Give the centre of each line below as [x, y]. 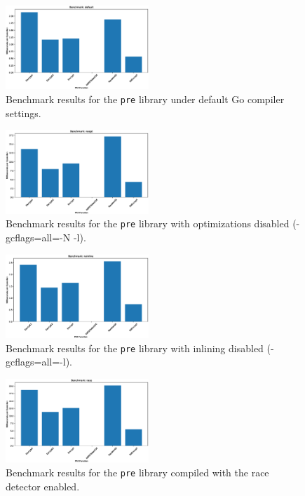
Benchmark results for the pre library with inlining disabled [135, 348]
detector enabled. [43, 486]
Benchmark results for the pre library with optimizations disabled [148, 223]
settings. [23, 113]
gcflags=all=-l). [39, 362]
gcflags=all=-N [38, 237]
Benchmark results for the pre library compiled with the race [137, 472]
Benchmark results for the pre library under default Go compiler [145, 99]
